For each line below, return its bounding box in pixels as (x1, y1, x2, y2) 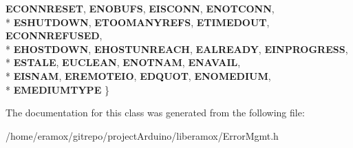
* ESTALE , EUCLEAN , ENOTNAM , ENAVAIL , (6, 55, 241, 70)
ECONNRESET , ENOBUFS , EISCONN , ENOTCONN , (6, 1, 275, 15)
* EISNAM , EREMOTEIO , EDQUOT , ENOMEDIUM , (6, 68, 271, 83)
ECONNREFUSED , (6, 28, 103, 43)
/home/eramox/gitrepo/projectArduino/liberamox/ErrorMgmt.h (6, 128, 279, 142)
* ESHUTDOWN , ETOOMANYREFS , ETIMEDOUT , (6, 14, 270, 29)
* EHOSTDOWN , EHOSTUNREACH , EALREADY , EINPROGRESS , (6, 41, 348, 56)
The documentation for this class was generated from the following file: (6, 105, 305, 120)
